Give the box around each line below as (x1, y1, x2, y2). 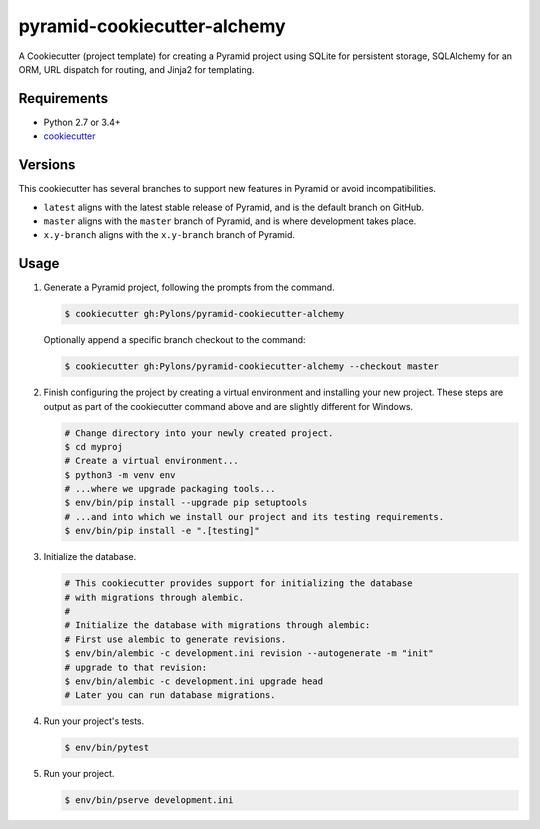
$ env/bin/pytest (64, 742, 150, 754)
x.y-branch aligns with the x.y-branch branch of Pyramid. (43, 229, 295, 241)
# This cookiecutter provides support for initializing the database (64, 578, 413, 589)
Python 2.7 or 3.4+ (43, 116, 121, 128)
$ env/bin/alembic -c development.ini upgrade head (64, 675, 324, 687)
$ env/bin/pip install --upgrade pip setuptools (64, 497, 308, 509)
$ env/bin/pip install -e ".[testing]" (64, 525, 260, 537)
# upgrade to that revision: (64, 661, 208, 673)
